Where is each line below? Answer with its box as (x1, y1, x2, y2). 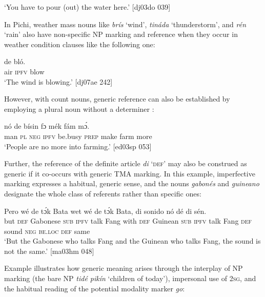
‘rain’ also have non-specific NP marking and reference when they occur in (4, 29, 238, 39)
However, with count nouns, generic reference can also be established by (4, 93, 230, 104)
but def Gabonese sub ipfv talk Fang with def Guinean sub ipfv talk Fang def (4, 215, 252, 226)
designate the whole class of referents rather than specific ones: (4, 188, 201, 199)
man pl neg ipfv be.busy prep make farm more (4, 130, 152, 141)
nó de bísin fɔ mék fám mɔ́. (4, 121, 90, 131)
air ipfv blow (4, 66, 45, 76)
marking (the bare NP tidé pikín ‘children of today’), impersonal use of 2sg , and (4, 273, 256, 284)
